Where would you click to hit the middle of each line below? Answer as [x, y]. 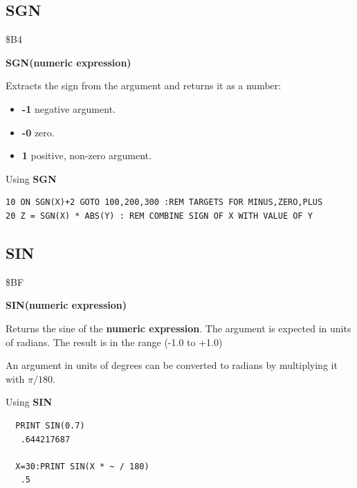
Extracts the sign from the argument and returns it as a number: [144, 85]
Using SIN [29, 402]
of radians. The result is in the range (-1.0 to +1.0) [114, 342]
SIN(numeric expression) [66, 305]
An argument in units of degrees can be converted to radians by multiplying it [172, 365]
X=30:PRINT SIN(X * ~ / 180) [82, 466]
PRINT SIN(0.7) [50, 425]
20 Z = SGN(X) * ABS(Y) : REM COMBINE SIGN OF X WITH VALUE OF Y [159, 216]
